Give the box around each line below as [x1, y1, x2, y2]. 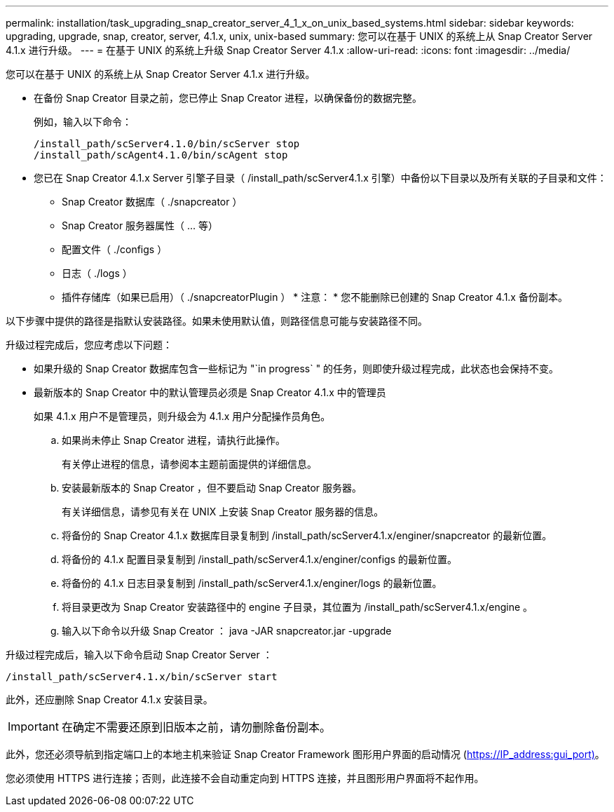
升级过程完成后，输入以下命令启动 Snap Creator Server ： [6, 649, 273, 661]
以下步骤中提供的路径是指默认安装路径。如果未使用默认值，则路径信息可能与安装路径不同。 [6, 315, 428, 327]
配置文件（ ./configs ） [62, 243, 168, 255]
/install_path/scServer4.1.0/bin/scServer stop [34, 138, 300, 149]
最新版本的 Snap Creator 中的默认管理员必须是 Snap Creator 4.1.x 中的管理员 [34, 386, 386, 398]
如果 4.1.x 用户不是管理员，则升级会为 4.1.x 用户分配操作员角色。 [34, 410, 331, 422]
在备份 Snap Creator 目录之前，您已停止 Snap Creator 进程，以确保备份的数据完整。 [34, 92, 423, 104]
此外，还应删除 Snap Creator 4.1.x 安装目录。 [6, 693, 213, 705]
